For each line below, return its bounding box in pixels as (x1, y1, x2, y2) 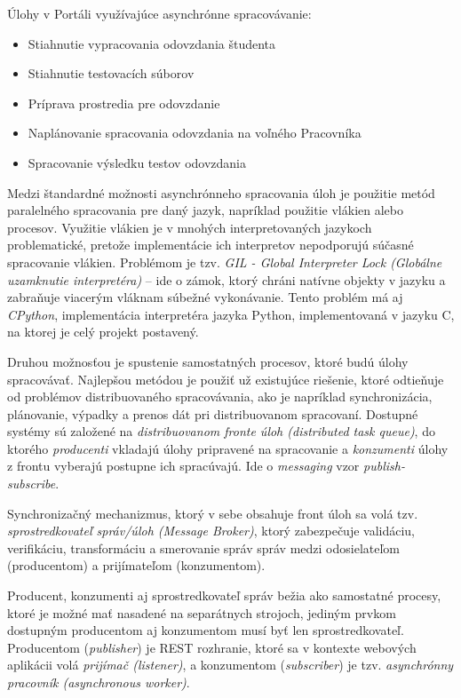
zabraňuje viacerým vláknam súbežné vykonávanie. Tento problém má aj (7, 288, 403, 306)
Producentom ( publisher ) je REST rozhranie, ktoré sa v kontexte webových (7, 638, 417, 656)
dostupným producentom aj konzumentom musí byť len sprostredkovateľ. (7, 621, 404, 639)
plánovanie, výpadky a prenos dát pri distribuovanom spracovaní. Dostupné (7, 404, 418, 423)
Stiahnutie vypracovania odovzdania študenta (28, 34, 276, 52)
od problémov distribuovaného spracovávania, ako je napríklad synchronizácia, (7, 387, 433, 406)
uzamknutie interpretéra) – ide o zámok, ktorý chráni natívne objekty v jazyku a (7, 270, 446, 289)
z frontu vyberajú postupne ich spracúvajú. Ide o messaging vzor (7, 456, 360, 475)
